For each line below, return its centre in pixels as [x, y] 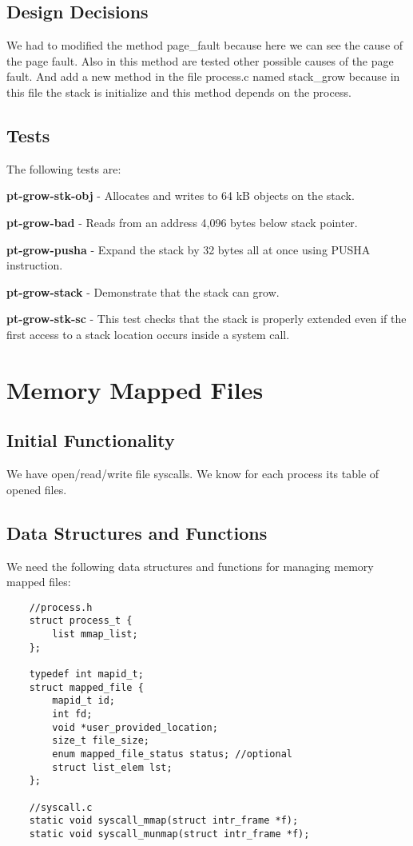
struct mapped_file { [86, 687]
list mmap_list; [95, 634]
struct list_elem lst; [112, 767]
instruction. [35, 265]
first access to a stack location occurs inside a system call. [148, 334]
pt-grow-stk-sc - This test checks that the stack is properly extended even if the [206, 319]
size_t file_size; [101, 741]
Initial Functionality [91, 440]
